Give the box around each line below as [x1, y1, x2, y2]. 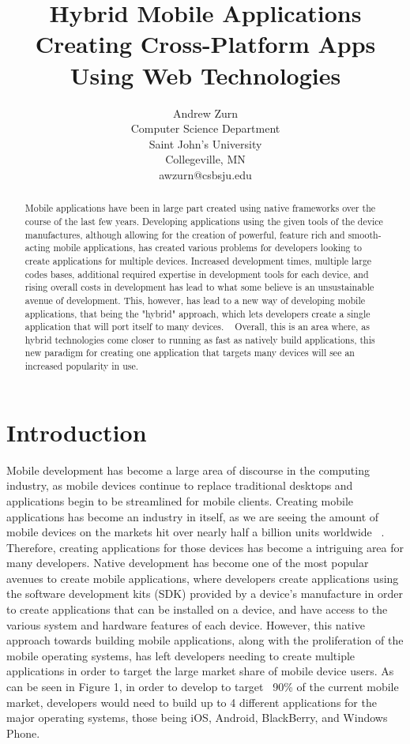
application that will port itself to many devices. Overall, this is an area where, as [24, 320, 370, 333]
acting [24, 241, 51, 254]
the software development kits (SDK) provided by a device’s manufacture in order [6, 585, 403, 602]
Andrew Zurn [172, 104, 239, 121]
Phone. [6, 724, 40, 741]
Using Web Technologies [70, 58, 341, 91]
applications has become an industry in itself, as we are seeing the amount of [6, 508, 379, 524]
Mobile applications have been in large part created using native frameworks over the [24, 201, 376, 215]
